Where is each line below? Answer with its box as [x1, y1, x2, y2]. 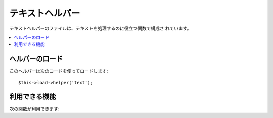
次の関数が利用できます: [9, 106, 60, 112]
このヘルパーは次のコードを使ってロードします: [9, 68, 108, 74]
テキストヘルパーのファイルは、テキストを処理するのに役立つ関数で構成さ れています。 [9, 25, 192, 31]
